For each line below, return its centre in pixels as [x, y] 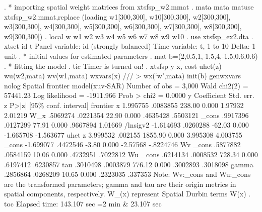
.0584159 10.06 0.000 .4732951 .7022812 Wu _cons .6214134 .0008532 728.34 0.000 [131, 154]
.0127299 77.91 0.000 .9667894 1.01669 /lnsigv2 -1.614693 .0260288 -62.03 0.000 [126, 125]
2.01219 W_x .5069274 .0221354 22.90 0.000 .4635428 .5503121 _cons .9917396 [126, 115]
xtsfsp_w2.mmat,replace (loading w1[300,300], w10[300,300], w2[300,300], [117, 16]
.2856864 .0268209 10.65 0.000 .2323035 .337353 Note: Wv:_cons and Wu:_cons [127, 174]
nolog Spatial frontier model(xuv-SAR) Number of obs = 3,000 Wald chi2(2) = [126, 85]
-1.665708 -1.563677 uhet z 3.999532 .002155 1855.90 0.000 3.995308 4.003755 [123, 134]
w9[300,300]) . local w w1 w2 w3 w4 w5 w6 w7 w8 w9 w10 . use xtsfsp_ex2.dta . [129, 36]
